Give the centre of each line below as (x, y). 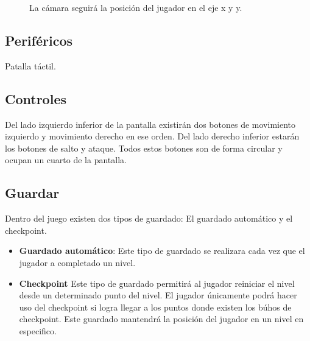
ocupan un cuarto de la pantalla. (66, 160)
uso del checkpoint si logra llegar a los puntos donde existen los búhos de (155, 307)
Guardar (32, 193)
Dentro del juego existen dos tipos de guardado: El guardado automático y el (149, 218)
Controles (36, 98)
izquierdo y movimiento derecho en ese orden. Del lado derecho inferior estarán (152, 136)
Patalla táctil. (30, 65)
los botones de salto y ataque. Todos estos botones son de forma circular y (144, 148)
